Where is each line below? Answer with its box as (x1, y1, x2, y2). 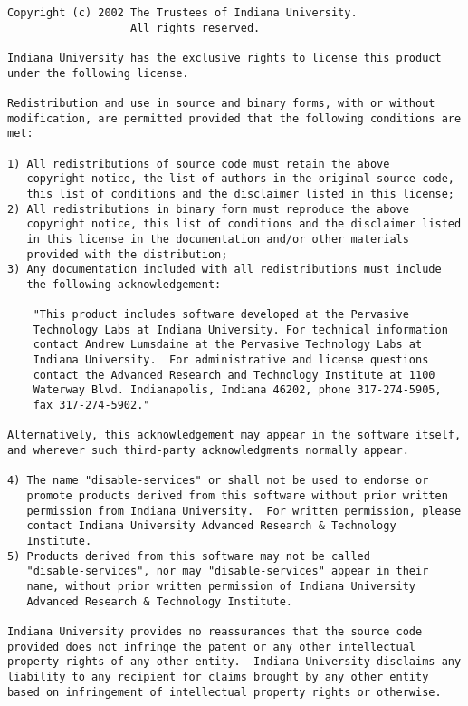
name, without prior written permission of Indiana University (26, 579, 416, 593)
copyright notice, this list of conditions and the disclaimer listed (26, 218, 462, 231)
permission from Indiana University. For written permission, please (26, 504, 462, 517)
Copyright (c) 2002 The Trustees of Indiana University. (7, 6, 358, 19)
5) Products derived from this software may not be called (7, 549, 370, 563)
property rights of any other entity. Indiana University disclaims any (7, 655, 462, 669)
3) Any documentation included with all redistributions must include (7, 263, 442, 276)
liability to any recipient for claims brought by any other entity (7, 670, 429, 683)
